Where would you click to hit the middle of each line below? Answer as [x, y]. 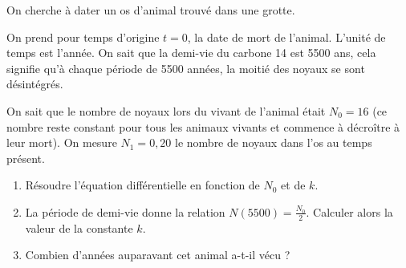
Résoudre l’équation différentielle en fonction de [142, 185]
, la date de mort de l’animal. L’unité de [286, 37]
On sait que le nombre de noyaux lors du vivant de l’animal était [166, 110]
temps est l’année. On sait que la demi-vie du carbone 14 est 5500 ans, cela [191, 53]
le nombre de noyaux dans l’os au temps [274, 142]
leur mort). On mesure [62, 142]
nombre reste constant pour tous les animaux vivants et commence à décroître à [203, 126]
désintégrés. [35, 84]
